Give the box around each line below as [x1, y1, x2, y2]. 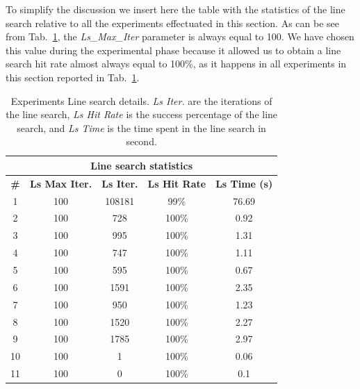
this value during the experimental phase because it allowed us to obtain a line [6, 42, 341, 57]
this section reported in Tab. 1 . [6, 69, 140, 84]
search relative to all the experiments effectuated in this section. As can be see [6, 15, 339, 30]
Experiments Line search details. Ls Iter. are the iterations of [10, 93, 272, 108]
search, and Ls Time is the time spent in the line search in [17, 120, 266, 135]
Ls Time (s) [215, 176, 273, 190]
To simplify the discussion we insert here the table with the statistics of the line [6, 2, 345, 16]
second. [126, 134, 157, 149]
